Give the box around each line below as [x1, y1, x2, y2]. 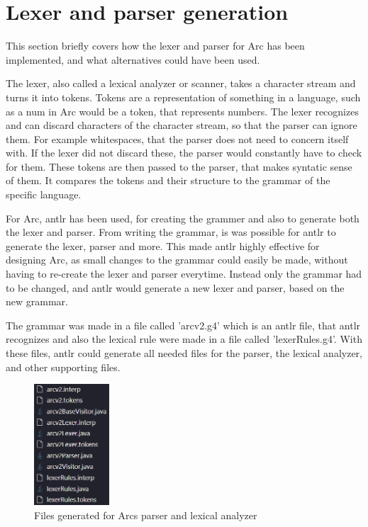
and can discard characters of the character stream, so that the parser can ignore [6, 118, 357, 132]
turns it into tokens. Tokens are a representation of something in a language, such [6, 89, 361, 104]
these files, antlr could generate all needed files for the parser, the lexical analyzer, [6, 346, 362, 360]
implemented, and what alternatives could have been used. [6, 52, 260, 67]
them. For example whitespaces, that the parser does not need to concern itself [6, 131, 349, 146]
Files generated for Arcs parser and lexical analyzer [34, 507, 257, 522]
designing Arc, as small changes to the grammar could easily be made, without [6, 252, 348, 267]
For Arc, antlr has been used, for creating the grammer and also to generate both [6, 210, 359, 225]
